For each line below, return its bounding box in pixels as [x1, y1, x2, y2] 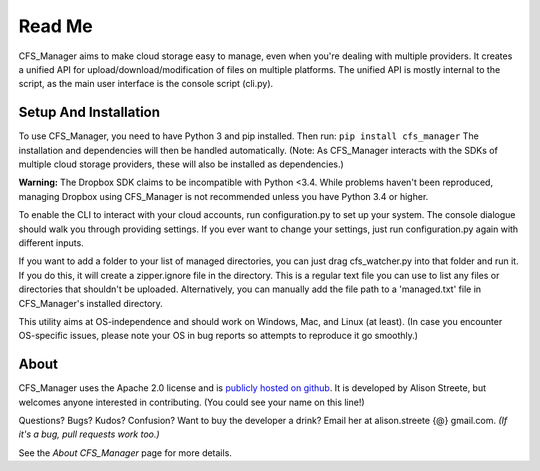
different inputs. [18, 236, 84, 249]
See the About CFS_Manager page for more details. [18, 446, 232, 459]
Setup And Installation [18, 104, 160, 121]
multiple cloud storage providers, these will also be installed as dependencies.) [18, 158, 344, 170]
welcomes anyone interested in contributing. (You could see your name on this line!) [18, 396, 365, 408]
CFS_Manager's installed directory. [18, 297, 164, 309]
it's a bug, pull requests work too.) [18, 428, 160, 440]
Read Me [18, 15, 94, 37]
